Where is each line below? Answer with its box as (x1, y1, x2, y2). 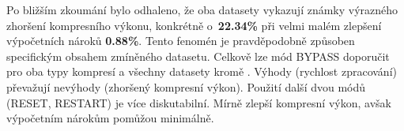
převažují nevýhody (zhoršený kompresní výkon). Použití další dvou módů (6, 78, 366, 95)
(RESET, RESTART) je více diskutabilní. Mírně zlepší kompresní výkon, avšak (6, 94, 391, 110)
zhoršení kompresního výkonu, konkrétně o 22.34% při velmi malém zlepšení (6, 17, 382, 33)
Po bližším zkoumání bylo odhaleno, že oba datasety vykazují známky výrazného (6, 2, 398, 17)
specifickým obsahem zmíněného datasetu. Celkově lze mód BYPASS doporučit (6, 47, 390, 64)
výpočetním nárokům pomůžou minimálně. (6, 110, 214, 126)
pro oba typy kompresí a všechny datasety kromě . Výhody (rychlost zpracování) (6, 63, 397, 80)
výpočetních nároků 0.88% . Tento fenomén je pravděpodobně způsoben (6, 32, 355, 49)
